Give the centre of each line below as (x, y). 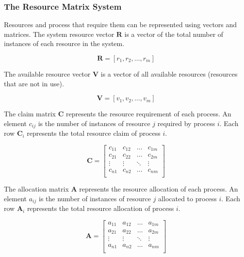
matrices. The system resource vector (59, 34)
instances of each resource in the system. (64, 43)
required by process (186, 123)
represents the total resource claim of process (94, 133)
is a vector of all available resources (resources (169, 74)
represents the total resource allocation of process (100, 208)
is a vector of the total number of (174, 34)
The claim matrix (30, 114)
